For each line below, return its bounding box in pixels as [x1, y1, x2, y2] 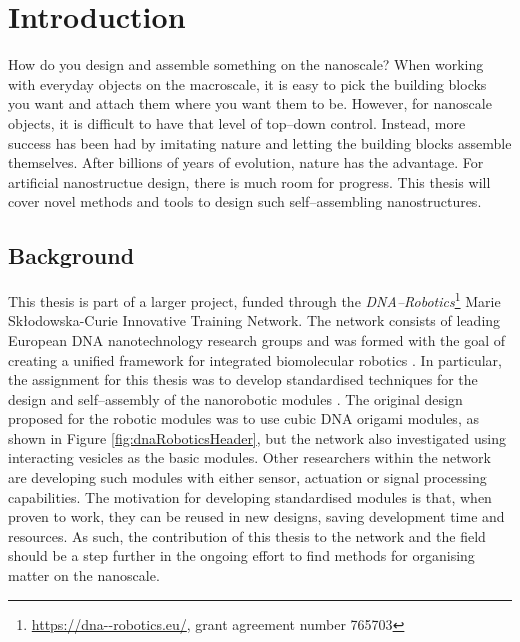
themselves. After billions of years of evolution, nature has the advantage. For [8, 152, 484, 173]
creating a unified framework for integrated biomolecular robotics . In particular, [8, 349, 502, 370]
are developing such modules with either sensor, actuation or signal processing [8, 467, 487, 488]
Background [8, 240, 135, 271]
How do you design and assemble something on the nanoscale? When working [8, 54, 484, 75]
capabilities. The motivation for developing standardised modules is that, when [8, 486, 492, 507]
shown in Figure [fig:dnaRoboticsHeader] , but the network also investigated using [8, 427, 506, 448]
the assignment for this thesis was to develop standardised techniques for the [8, 369, 478, 390]
